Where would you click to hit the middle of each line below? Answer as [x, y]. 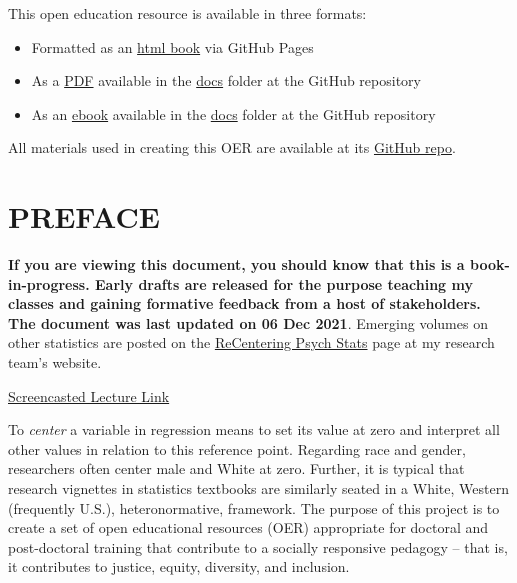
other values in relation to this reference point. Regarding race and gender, [237, 448]
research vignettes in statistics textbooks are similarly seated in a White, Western [258, 488]
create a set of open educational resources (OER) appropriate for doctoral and [248, 527]
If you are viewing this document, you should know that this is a [236, 264]
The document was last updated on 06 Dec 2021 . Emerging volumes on [248, 322]
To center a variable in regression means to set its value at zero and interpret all [254, 429]
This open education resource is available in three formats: [187, 13]
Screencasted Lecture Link [89, 395]
